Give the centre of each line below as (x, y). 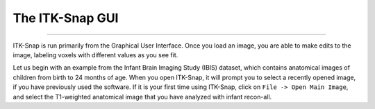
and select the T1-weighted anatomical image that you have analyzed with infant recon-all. (142, 97)
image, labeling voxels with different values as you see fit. (95, 54)
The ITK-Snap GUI (66, 18)
